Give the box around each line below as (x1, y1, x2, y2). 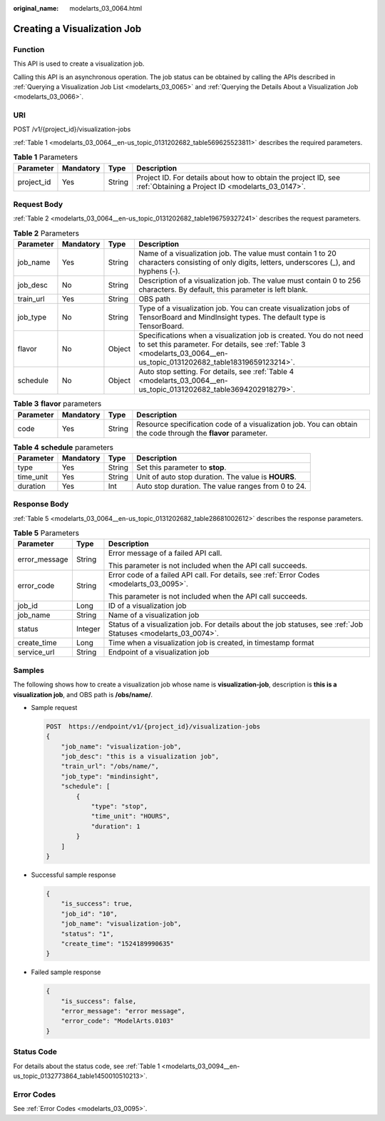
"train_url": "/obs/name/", (61, 762, 160, 771)
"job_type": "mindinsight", (61, 772, 160, 781)
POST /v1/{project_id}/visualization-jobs (13, 125, 131, 133)
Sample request (31, 703, 78, 711)
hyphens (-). (138, 266, 180, 276)
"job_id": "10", (61, 910, 118, 918)
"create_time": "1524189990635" (61, 939, 175, 948)
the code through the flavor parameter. (136, 428, 268, 438)
